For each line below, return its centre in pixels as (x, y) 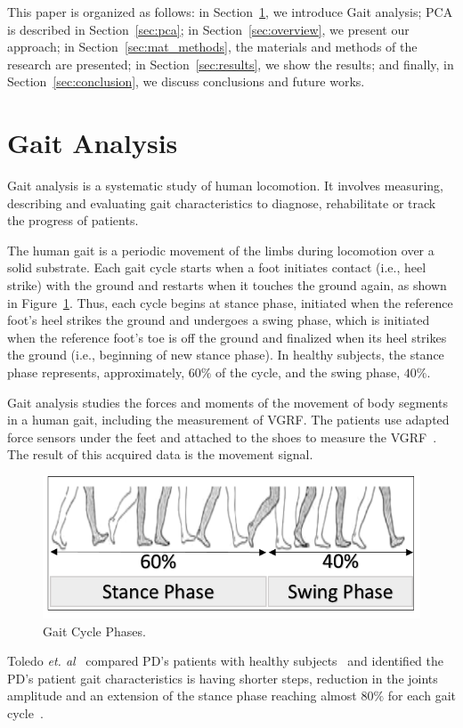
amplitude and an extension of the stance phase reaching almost (182, 696)
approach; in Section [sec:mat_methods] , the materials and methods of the (212, 47)
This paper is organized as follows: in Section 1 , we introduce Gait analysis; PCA (230, 12)
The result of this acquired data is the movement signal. (160, 454)
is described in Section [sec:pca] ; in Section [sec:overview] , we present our (208, 29)
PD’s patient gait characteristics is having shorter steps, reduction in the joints (223, 678)
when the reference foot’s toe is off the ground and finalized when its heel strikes (227, 337)
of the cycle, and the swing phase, (308, 372)
